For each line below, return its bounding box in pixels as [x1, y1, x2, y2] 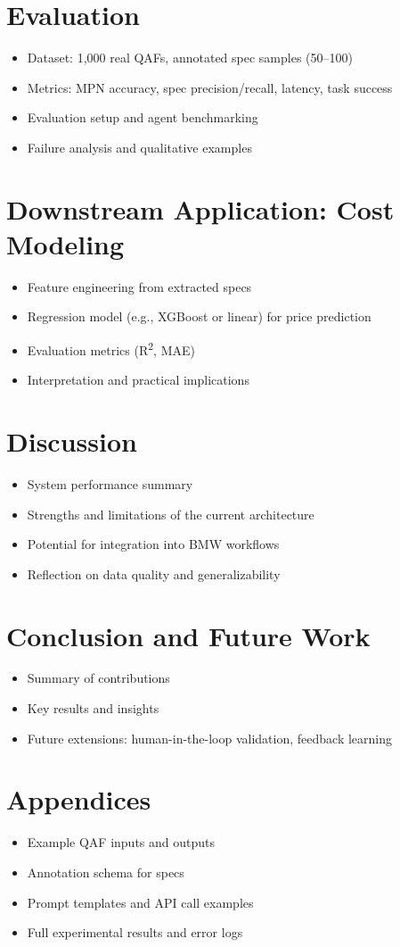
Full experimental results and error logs [27, 923, 243, 942]
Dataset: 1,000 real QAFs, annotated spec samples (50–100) [27, 48, 353, 67]
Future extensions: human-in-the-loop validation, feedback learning [27, 728, 393, 747]
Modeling [6, 225, 125, 262]
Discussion [6, 423, 137, 460]
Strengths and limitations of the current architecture [27, 504, 314, 523]
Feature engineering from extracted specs [27, 277, 252, 295]
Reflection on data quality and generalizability [27, 564, 281, 583]
